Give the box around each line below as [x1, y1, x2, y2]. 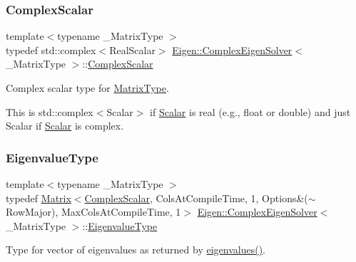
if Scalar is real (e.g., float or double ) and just [150, 104, 351, 119]
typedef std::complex [6, 42, 96, 57]
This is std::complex [6, 104, 93, 119]
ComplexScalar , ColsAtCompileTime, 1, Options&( [84, 190, 308, 205]
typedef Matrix [6, 190, 71, 205]
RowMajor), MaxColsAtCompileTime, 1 [6, 204, 181, 219]
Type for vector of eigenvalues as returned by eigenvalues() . [6, 242, 265, 257]
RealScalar [109, 42, 156, 57]
